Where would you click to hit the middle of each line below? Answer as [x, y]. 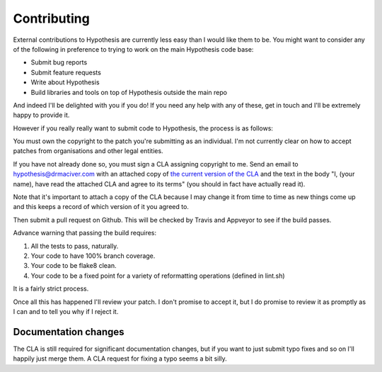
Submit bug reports [59, 62]
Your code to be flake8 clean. [74, 266]
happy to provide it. [41, 115]
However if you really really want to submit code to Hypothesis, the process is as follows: [143, 128]
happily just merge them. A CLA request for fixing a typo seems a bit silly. [120, 359]
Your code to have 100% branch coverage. [93, 256]
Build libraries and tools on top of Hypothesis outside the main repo [129, 92]
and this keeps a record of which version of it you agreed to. [101, 207]
